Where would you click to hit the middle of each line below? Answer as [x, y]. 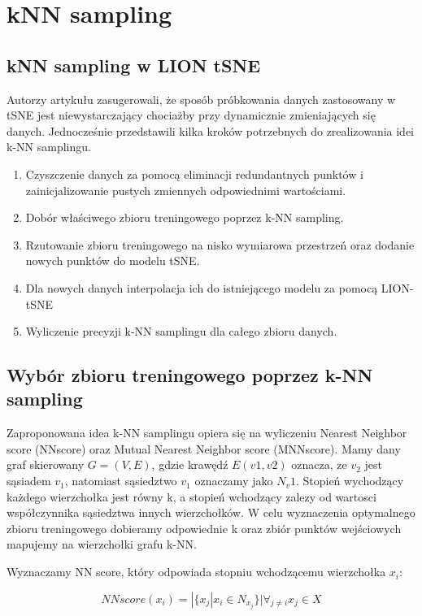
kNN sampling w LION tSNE [134, 65]
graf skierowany [46, 464]
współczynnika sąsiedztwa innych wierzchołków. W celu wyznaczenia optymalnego [211, 512]
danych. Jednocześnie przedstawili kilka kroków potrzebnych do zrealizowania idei [211, 130]
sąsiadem [29, 481]
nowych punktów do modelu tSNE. [113, 260]
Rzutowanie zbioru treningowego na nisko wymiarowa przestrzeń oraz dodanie [220, 244]
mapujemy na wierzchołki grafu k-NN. [102, 544]
